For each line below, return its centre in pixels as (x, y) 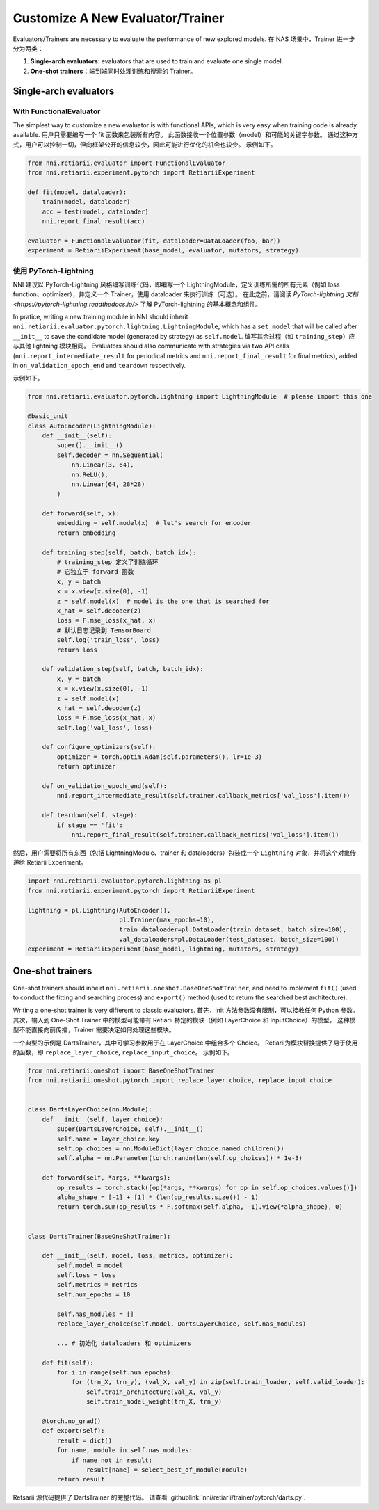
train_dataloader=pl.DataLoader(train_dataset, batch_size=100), (233, 930)
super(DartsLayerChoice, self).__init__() (130, 1129)
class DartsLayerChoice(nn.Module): (90, 1110)
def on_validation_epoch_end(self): (104, 786)
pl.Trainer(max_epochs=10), (167, 919)
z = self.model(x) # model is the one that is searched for (163, 601)
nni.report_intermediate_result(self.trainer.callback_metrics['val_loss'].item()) (203, 796)
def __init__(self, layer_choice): (103, 1119)
